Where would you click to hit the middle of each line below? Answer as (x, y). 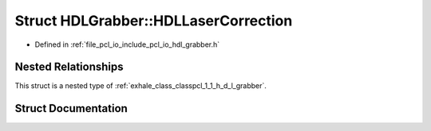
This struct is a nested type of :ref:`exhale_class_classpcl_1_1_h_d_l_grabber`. (141, 86)
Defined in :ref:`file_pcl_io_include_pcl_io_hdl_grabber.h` (127, 44)
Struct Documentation (71, 108)
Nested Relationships (69, 67)
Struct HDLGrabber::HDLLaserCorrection (154, 21)
